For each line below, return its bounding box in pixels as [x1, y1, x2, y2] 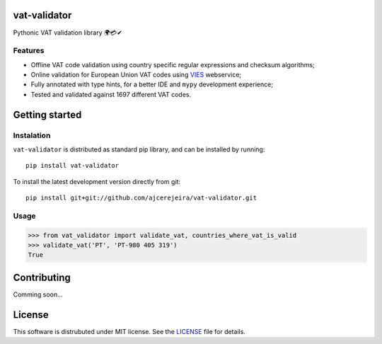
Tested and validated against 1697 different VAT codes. [30, 90, 191, 98]
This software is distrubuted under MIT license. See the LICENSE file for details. [13, 327, 245, 336]
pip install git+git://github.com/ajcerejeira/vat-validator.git [25, 194, 257, 202]
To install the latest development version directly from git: [13, 177, 180, 185]
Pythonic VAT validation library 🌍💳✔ [13, 28, 123, 37]
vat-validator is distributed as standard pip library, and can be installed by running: [13, 145, 265, 154]
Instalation [13, 130, 51, 140]
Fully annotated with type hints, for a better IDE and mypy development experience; [30, 80, 274, 88]
